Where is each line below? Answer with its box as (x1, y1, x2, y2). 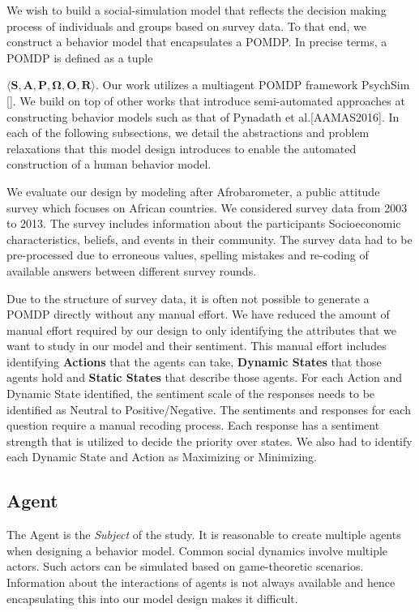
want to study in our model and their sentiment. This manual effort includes (6, 337, 387, 354)
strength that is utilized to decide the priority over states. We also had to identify (6, 432, 413, 449)
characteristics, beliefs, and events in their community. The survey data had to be (6, 230, 413, 247)
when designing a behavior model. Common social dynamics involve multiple (6, 541, 388, 559)
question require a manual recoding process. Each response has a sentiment (6, 417, 380, 434)
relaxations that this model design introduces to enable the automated (6, 139, 357, 156)
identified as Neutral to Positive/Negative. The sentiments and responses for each (6, 400, 411, 417)
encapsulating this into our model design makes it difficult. (6, 589, 298, 606)
